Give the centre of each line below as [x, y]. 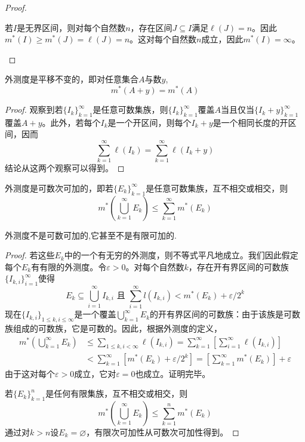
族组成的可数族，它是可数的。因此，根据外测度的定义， [113, 328]
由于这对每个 [30, 373]
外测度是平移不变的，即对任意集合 [72, 79]
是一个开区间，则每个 [150, 122]
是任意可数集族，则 [130, 109]
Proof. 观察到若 [34, 109]
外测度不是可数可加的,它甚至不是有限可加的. [91, 235]
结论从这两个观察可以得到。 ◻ [65, 168]
